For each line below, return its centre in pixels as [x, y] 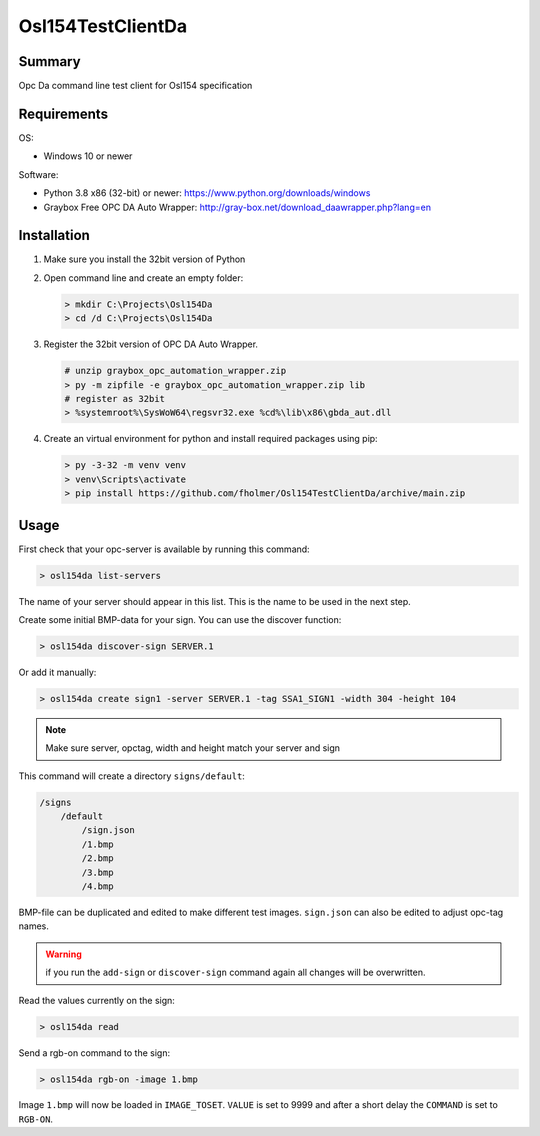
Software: [38, 174]
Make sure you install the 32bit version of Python [144, 259]
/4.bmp [97, 886]
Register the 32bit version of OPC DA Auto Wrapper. [151, 344]
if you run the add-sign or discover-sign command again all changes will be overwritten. [235, 972]
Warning [63, 954]
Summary [49, 61]
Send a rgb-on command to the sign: [94, 1052]
